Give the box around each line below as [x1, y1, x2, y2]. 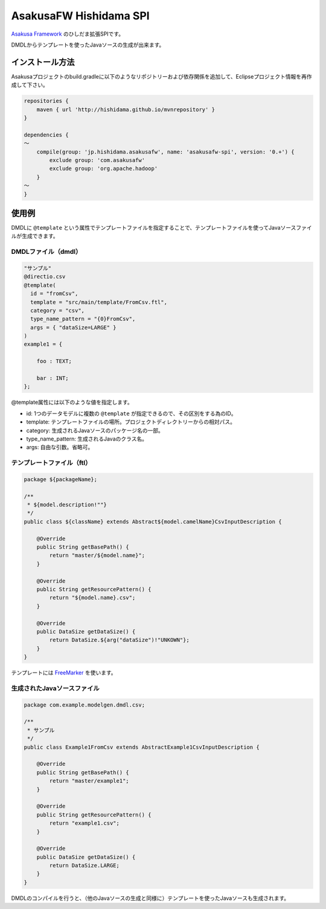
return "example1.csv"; [49, 820, 120, 827]
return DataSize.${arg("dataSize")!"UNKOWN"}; [49, 636, 190, 644]
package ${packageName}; [24, 476, 98, 483]
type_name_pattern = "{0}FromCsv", [30, 315, 136, 323]
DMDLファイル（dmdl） [11, 248, 82, 256]
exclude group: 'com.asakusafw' [49, 157, 145, 163]
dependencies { [24, 131, 69, 138]
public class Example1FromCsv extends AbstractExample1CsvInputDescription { [24, 743, 260, 751]
